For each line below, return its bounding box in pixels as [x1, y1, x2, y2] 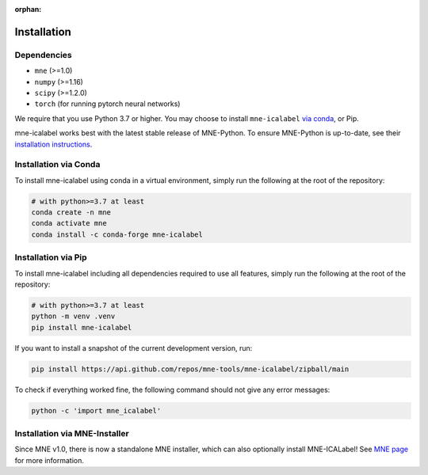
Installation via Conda [14, 159, 101, 170]
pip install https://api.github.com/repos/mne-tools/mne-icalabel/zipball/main [31, 364, 350, 374]
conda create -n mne [31, 208, 111, 217]
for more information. [14, 455, 85, 465]
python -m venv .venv [31, 312, 116, 321]
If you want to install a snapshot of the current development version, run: [14, 343, 253, 352]
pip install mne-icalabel [31, 323, 132, 332]
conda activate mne [31, 218, 107, 228]
